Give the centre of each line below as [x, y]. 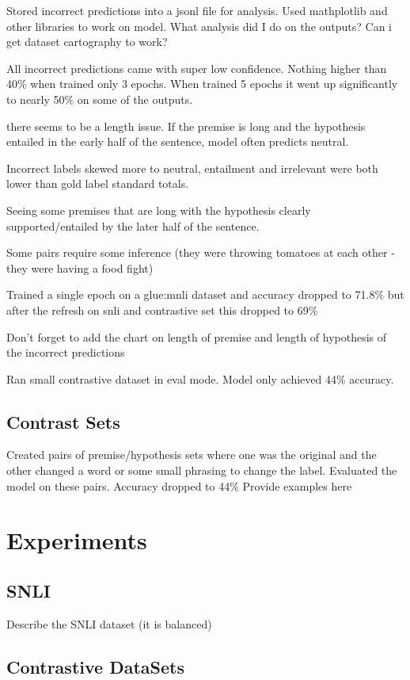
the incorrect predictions [66, 352]
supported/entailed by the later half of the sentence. [133, 225]
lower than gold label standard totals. [98, 183]
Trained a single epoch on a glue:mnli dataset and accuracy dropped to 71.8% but [205, 294]
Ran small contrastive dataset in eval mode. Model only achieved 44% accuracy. [200, 378]
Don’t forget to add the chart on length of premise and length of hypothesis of [197, 336]
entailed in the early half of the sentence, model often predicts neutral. [178, 141]
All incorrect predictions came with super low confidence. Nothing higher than [197, 68]
